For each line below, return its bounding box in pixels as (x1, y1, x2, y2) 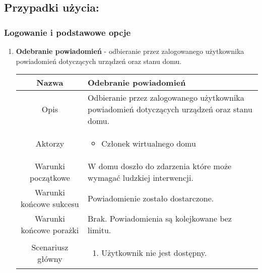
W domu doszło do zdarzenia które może (88, 160, 232, 172)
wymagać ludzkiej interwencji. (88, 172, 193, 184)
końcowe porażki (21, 224, 79, 236)
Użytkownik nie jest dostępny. (101, 247, 207, 259)
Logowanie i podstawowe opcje (4, 26, 131, 38)
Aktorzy (35, 138, 64, 150)
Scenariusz (31, 241, 69, 253)
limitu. (88, 224, 111, 236)
